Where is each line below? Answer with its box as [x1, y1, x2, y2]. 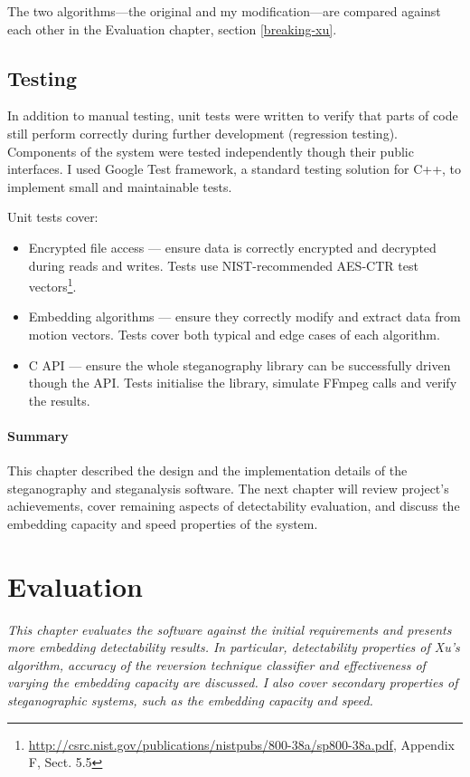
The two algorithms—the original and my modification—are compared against [7, 2, 441, 20]
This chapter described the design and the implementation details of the [7, 461, 408, 480]
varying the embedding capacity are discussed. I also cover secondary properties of [7, 673, 458, 692]
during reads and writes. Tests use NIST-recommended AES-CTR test [28, 255, 418, 274]
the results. [28, 390, 90, 409]
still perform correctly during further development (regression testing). [7, 123, 398, 142]
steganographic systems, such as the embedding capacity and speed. [7, 691, 373, 710]
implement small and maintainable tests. [7, 177, 232, 196]
